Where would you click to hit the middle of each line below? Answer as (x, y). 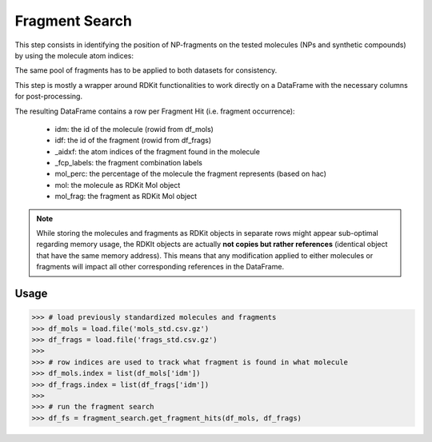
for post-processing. (49, 97)
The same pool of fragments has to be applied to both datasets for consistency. (146, 70)
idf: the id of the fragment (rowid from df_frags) (133, 141)
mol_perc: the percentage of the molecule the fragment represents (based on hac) (191, 174)
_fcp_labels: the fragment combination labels (129, 163)
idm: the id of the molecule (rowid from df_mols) (134, 129)
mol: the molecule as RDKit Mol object (118, 185)
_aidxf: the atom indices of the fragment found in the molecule (157, 151)
